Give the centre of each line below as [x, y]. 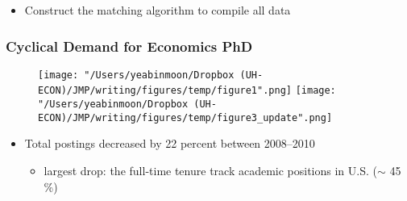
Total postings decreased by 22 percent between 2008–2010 [170, 143]
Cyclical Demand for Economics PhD [129, 46]
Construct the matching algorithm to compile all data [158, 10]
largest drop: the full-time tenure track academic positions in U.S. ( [210, 171]
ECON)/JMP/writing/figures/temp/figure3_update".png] [185, 117]
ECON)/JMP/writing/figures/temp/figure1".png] [165, 91]
